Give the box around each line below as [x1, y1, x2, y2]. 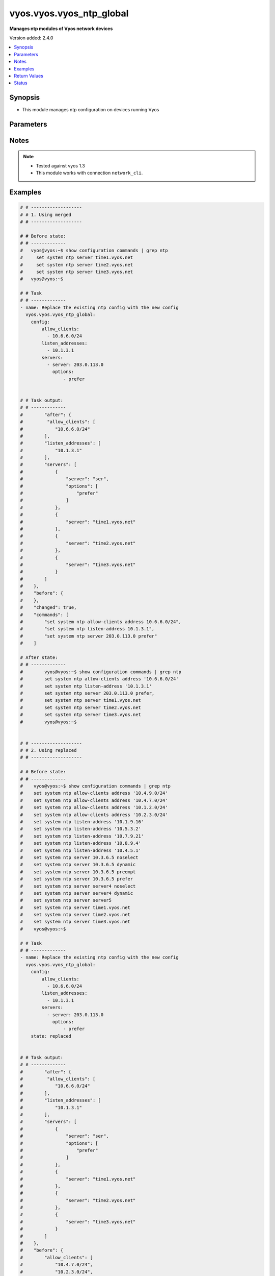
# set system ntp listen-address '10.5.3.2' [20, 826, 141, 832]
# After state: [20, 655, 58, 660]
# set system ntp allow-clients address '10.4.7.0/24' [20, 797, 168, 803]
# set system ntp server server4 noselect [20, 883, 136, 889]
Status [14, 80, 28, 86]
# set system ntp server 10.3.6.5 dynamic [20, 862, 136, 868]
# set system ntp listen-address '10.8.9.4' [20, 840, 141, 846]
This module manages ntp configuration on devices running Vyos [22, 107, 159, 113]
